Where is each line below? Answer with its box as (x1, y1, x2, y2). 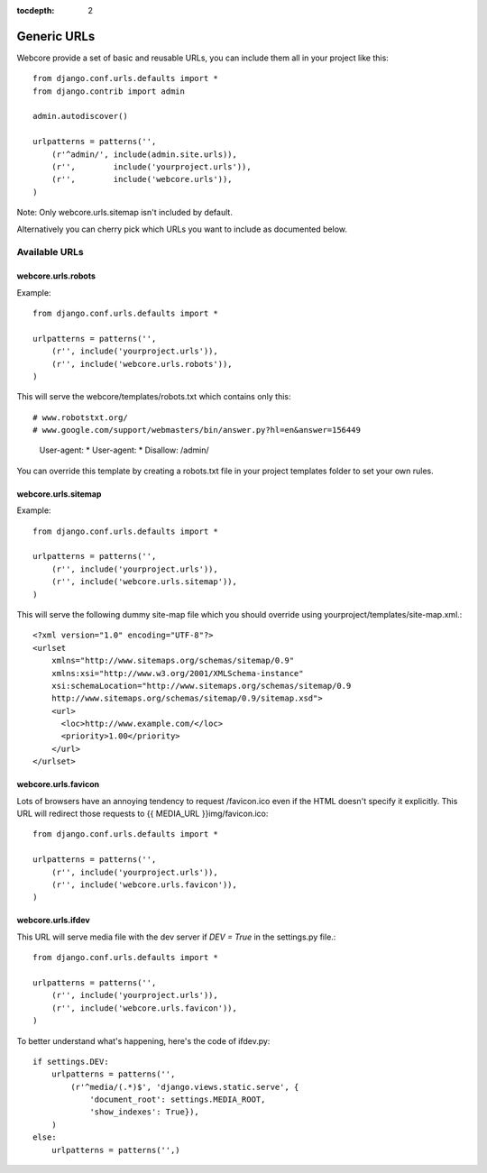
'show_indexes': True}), (89, 1107, 200, 1117)
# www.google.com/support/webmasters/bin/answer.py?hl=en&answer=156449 (32, 425, 361, 435)
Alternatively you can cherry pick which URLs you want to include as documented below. (16, 224, 347, 234)
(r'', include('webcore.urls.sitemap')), (51, 577, 238, 587)
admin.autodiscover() (32, 111, 128, 122)
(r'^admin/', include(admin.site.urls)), (51, 149, 238, 160)
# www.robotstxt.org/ (32, 412, 128, 423)
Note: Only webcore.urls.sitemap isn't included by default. (16, 207, 234, 218)
